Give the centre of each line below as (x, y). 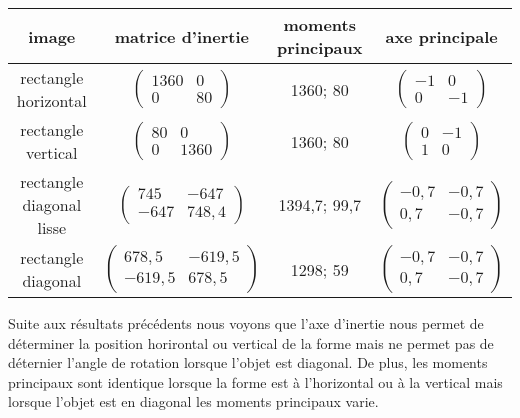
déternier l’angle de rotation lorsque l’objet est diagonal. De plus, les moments (248, 362)
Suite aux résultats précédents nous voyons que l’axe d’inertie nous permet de (246, 323)
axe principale (441, 36)
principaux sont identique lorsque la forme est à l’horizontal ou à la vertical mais (255, 381)
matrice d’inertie (181, 36)
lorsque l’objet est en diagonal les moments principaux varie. (193, 401)
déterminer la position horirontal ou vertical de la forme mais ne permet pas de (251, 342)
